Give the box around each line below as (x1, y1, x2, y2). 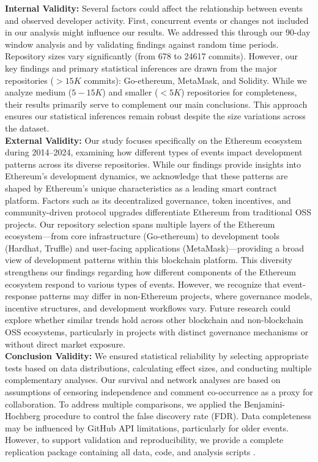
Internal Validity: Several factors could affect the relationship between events (5, 2, 303, 14)
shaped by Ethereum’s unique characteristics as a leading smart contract (5, 181, 277, 194)
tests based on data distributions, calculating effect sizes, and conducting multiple (5, 361, 312, 374)
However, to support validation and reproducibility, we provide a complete (5, 433, 284, 446)
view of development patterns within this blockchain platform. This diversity (5, 253, 292, 266)
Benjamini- (243, 397, 285, 410)
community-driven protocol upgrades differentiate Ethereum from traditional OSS (5, 206, 312, 218)
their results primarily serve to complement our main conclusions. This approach (5, 97, 308, 110)
